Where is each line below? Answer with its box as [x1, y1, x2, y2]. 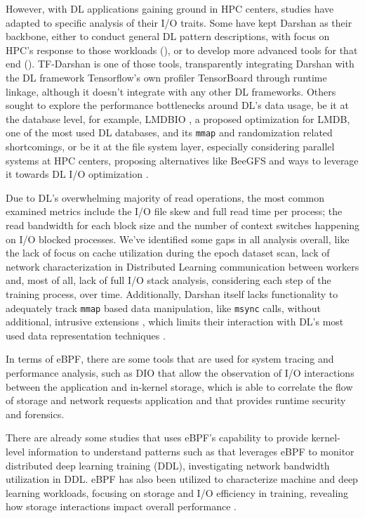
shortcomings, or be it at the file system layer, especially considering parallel [6, 139, 335, 153]
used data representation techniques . [6, 328, 166, 342]
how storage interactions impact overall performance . [6, 499, 237, 514]
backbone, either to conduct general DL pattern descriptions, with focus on [6, 29, 330, 44]
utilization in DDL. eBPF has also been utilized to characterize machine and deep [6, 472, 358, 486]
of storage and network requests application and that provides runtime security [6, 393, 346, 408]
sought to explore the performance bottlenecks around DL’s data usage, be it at [6, 98, 349, 112]
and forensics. [6, 406, 65, 421]
